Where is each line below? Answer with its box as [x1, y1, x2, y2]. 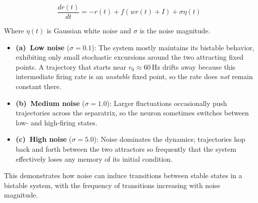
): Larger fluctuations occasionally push [106, 98, 227, 108]
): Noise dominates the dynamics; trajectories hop [93, 134, 246, 144]
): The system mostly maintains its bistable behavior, [91, 42, 255, 52]
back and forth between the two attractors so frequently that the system [15, 144, 237, 154]
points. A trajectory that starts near [15, 61, 126, 72]
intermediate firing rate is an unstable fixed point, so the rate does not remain [15, 71, 253, 82]
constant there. [15, 81, 62, 92]
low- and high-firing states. [15, 117, 97, 127]
